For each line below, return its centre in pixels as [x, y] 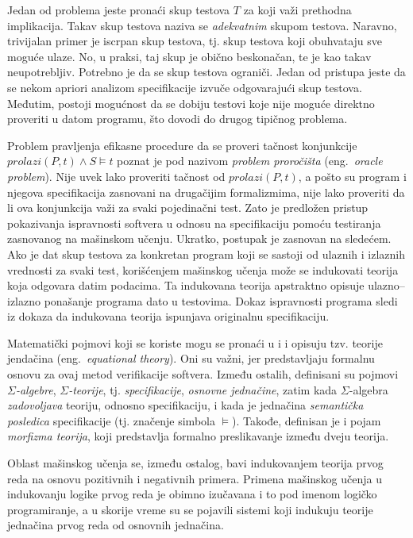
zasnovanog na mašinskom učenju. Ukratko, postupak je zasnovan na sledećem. [199, 238]
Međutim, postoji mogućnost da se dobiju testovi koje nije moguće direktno [191, 103]
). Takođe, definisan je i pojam [306, 420]
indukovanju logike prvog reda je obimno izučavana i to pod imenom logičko [192, 494]
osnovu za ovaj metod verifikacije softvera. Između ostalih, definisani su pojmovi [203, 374]
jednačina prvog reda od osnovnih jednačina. [116, 525]
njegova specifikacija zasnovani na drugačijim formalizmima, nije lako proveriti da [206, 192]
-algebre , [36, 389]
